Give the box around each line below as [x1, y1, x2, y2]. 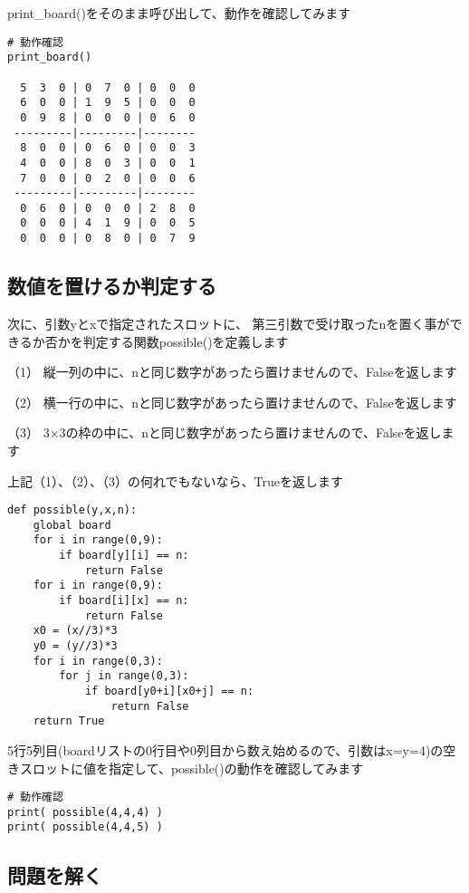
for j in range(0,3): [59, 669, 189, 683]
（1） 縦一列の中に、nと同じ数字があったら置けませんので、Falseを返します [7, 362, 457, 381]
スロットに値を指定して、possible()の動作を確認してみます [19, 758, 364, 777]
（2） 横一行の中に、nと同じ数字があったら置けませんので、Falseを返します [7, 392, 457, 411]
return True [33, 715, 105, 728]
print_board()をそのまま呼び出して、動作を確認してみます [7, 4, 351, 22]
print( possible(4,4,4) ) [7, 805, 163, 819]
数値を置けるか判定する [7, 272, 216, 300]
